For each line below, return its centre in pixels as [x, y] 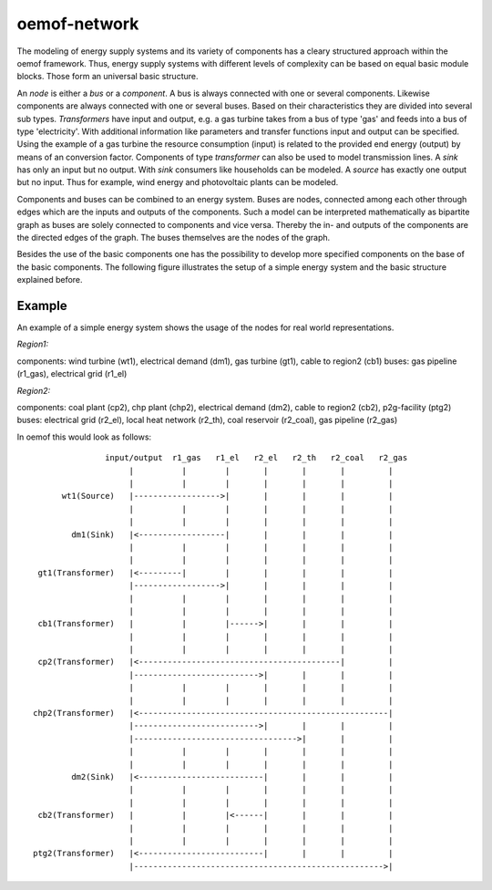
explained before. [50, 280]
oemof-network [78, 24]
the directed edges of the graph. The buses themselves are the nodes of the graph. [174, 238]
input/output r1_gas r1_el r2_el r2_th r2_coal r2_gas [256, 458]
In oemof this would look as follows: [84, 437]
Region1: [33, 344]
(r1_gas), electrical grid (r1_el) [72, 374]
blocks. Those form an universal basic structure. [108, 77]
